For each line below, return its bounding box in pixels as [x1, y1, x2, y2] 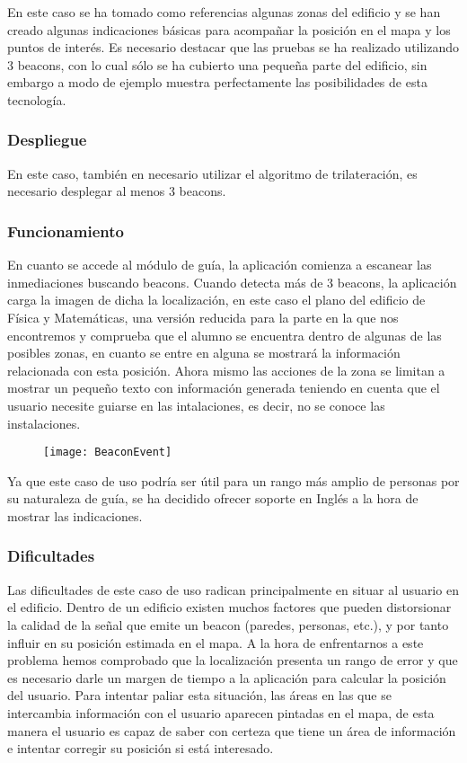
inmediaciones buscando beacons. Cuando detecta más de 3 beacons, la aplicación [7, 272, 457, 291]
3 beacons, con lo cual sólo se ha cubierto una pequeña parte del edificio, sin [7, 55, 427, 74]
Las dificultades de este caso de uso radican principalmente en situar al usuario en [7, 580, 459, 599]
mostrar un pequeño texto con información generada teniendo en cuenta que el [7, 378, 440, 397]
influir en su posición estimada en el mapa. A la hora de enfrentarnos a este [7, 633, 424, 652]
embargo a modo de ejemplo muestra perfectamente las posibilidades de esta [7, 73, 427, 92]
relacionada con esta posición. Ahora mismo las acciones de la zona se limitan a [7, 360, 445, 379]
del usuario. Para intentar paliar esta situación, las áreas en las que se [7, 686, 392, 705]
